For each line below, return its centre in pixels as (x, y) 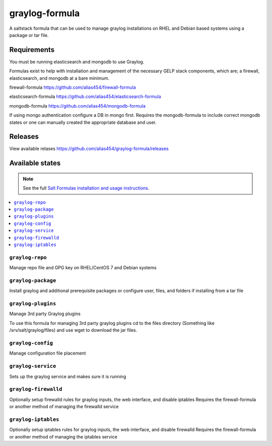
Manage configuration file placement (48, 353)
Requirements (32, 50)
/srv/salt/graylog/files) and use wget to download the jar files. (73, 330)
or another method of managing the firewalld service (64, 407)
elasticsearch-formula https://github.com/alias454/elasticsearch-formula (85, 96)
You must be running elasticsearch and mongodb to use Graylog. (77, 62)
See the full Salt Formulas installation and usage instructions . (86, 188)
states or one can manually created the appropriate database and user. (83, 122)
